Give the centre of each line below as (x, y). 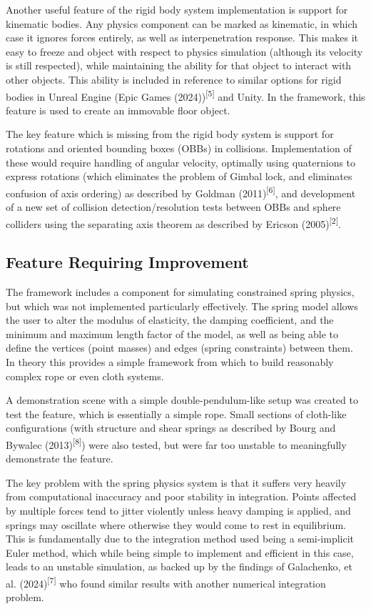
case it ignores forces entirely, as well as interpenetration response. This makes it (182, 38)
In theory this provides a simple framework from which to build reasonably (170, 362)
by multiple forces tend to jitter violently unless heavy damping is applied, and (178, 511)
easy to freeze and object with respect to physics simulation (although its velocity (184, 51)
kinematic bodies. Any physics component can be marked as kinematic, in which (182, 23)
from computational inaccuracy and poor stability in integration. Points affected (181, 496)
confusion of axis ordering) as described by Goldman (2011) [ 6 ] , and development (181, 192)
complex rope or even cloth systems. (85, 376)
